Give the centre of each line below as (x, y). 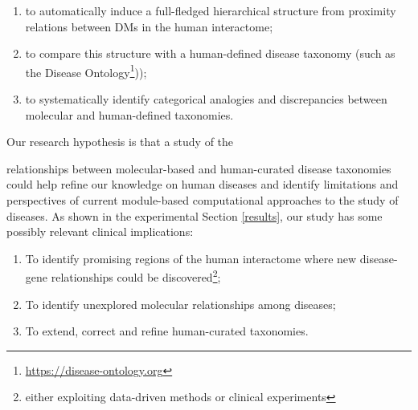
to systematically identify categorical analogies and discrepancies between (206, 99)
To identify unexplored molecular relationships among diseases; (180, 304)
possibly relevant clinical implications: (100, 231)
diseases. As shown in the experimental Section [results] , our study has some (195, 215)
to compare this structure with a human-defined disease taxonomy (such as (210, 53)
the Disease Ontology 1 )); (86, 71)
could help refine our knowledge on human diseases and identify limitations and (203, 184)
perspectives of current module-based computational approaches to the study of (203, 200)
